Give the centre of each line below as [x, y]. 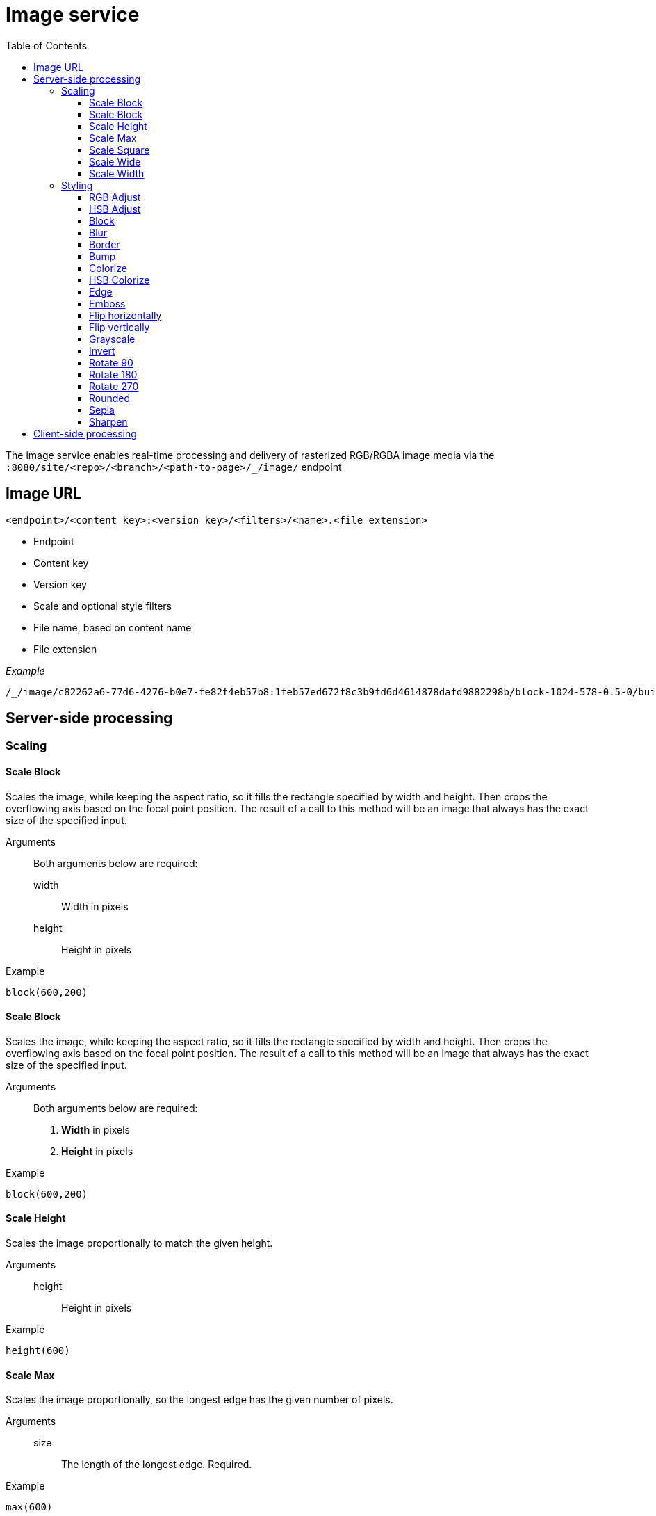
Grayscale [112, 339]
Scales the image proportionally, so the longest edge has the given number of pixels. [199, 1400]
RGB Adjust [115, 197]
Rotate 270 [114, 386]
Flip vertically [120, 327]
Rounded [110, 398]
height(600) [38, 1351]
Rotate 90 [111, 362]
